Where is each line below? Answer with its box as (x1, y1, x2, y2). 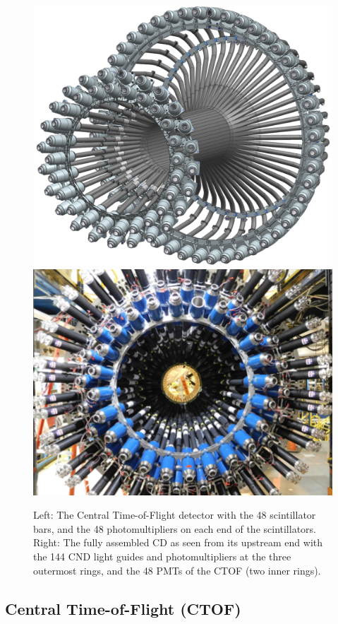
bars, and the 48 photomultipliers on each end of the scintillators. (33, 521, 317, 536)
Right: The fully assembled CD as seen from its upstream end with (33, 535, 323, 550)
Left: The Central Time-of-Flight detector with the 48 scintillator (33, 507, 316, 522)
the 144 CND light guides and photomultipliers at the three (33, 548, 291, 563)
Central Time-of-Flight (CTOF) (5, 597, 241, 619)
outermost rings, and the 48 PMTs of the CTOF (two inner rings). (33, 563, 321, 577)
